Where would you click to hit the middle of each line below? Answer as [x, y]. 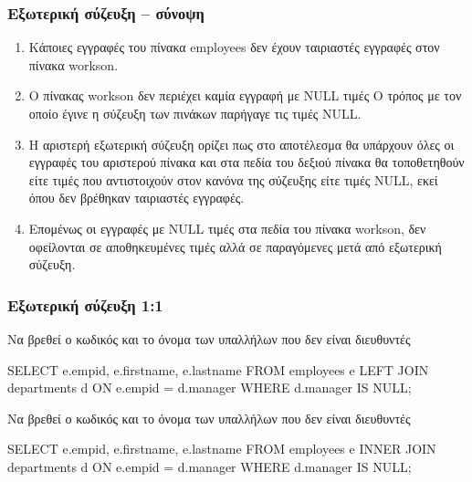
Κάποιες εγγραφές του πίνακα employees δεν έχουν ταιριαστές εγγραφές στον [234, 47]
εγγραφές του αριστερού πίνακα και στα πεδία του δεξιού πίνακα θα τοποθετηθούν [246, 162]
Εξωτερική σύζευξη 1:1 [85, 304]
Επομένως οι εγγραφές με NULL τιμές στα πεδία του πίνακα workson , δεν [227, 228]
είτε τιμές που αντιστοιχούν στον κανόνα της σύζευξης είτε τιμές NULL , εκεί [233, 179]
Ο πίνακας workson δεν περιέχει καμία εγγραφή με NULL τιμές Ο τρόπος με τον [245, 95]
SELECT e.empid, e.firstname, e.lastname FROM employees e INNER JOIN [222, 449]
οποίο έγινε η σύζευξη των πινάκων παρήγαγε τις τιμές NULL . [195, 113]
